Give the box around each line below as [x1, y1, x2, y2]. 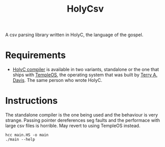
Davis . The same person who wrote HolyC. [12, 77, 103, 83]
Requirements [5, 49, 66, 61]
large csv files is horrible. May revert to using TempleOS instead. [5, 123, 141, 129]
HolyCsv [67, 3, 104, 15]
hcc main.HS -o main [5, 133, 49, 138]
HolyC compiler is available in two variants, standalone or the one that [12, 67, 159, 73]
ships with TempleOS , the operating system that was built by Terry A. [12, 72, 157, 78]
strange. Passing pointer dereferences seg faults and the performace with [5, 117, 160, 124]
